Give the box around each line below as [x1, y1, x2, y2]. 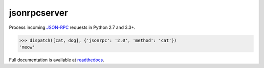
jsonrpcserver [9, 7, 68, 18]
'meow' [19, 44, 35, 50]
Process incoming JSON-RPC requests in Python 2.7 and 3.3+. [9, 24, 135, 30]
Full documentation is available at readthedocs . [9, 57, 105, 63]
